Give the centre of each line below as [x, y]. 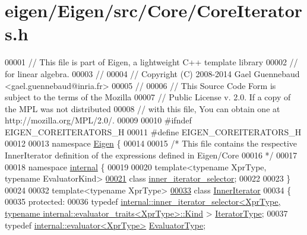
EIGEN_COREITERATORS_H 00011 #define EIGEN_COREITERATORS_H [153, 131]
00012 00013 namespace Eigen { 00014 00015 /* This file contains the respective [151, 143]
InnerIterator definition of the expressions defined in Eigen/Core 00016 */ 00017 [151, 155]
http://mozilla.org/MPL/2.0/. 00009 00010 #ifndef [98, 120]
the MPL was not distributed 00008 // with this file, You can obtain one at [143, 108]
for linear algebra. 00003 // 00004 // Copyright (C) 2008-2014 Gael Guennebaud [152, 73]
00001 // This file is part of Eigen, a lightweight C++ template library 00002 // [151, 62]
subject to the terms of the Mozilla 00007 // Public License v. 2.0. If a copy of [148, 97]
